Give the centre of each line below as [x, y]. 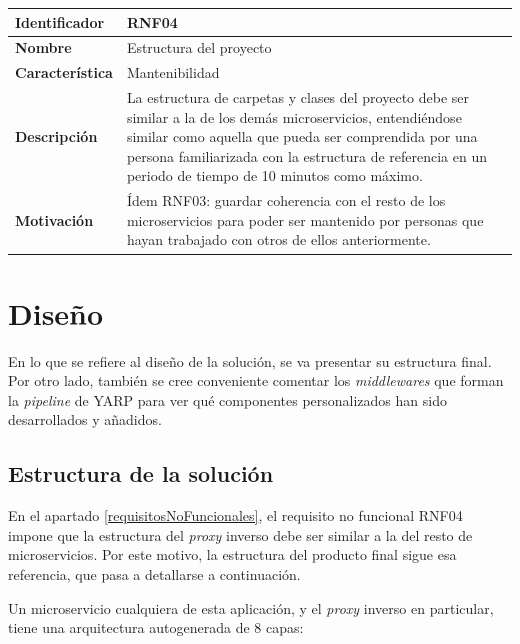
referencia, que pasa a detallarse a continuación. [154, 574]
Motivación [54, 219]
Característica [64, 72]
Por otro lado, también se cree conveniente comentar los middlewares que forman [256, 380]
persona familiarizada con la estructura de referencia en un [306, 155]
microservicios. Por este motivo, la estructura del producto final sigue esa [232, 554]
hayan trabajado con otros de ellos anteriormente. [278, 239]
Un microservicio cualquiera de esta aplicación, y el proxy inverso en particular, [251, 607]
